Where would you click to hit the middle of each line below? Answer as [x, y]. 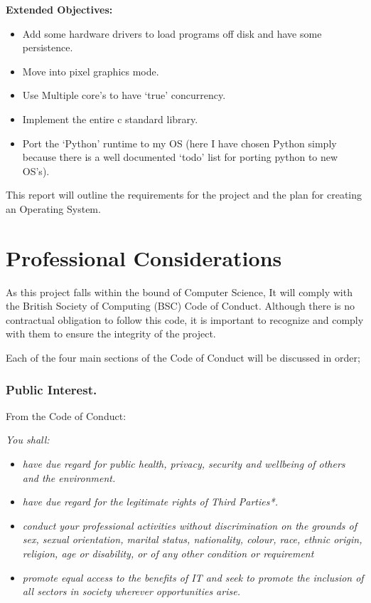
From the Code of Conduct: [66, 415]
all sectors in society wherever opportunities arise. [131, 591]
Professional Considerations [144, 257]
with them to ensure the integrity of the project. [111, 334]
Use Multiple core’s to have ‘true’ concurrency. [124, 95]
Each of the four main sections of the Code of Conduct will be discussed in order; [183, 358]
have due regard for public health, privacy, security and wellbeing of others [184, 464]
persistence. [48, 47]
